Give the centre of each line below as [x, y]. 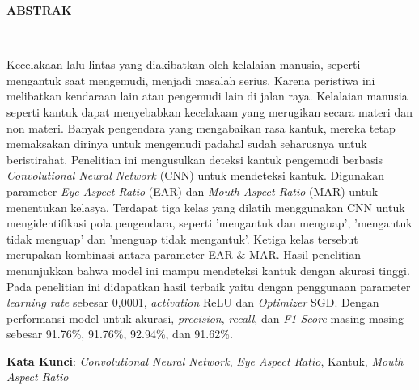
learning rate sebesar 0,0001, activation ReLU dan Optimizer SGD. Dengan [193, 302]
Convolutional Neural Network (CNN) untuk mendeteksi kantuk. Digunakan [195, 175]
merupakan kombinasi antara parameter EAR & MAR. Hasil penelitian [184, 254]
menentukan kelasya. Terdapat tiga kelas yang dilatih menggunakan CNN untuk [206, 207]
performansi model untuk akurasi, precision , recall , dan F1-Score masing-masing [205, 318]
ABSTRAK [39, 10]
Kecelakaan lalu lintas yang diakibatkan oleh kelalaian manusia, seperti [184, 64]
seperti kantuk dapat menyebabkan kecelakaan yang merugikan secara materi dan [209, 111]
